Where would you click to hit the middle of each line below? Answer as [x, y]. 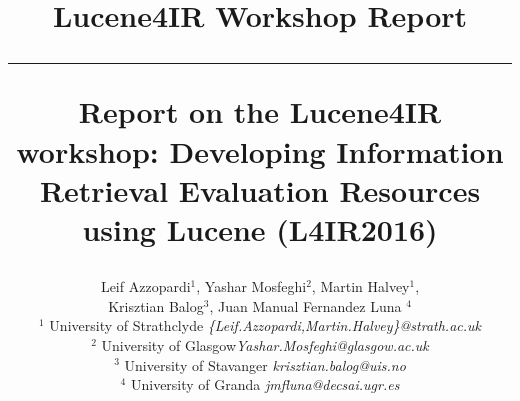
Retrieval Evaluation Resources [260, 189]
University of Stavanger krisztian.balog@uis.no [265, 364]
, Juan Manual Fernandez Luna [305, 305]
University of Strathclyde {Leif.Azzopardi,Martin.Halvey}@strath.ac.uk [265, 325]
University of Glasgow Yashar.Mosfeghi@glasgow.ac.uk [265, 344]
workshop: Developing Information [260, 150]
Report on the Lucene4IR [260, 111]
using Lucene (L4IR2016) [260, 228]
